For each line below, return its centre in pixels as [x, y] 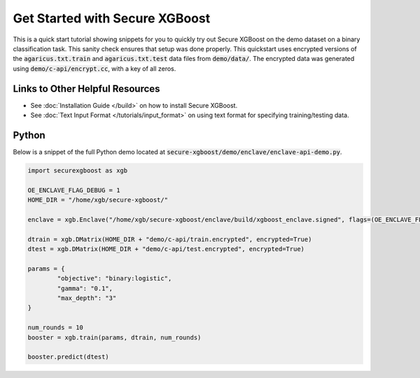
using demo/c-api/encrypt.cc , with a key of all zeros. [94, 68]
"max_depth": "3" [87, 298]
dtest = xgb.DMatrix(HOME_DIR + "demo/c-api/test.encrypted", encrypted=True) [166, 249]
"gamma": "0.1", [85, 288]
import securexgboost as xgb [78, 170]
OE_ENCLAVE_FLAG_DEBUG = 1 [74, 190]
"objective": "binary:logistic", [114, 278]
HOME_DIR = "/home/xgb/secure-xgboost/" [98, 200]
